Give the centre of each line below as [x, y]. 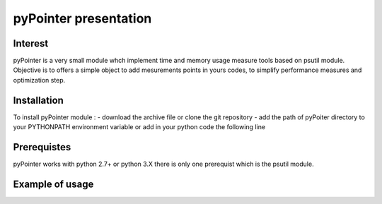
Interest [31, 43]
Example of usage [53, 184]
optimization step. [39, 80]
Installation [38, 100]
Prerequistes [42, 147]
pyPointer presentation [82, 18]
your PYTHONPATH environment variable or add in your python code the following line [139, 127]
